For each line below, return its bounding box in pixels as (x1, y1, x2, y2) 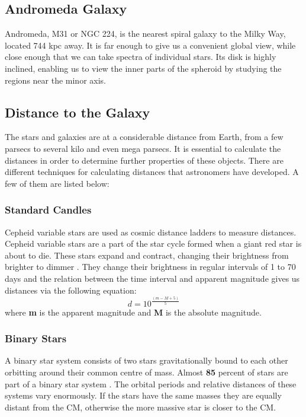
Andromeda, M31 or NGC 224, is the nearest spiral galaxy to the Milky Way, (5, 27, 286, 40)
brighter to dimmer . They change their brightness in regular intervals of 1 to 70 (5, 260, 296, 273)
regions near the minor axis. (5, 74, 106, 86)
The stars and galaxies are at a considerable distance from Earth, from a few (5, 130, 284, 143)
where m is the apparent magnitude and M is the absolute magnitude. (5, 305, 262, 318)
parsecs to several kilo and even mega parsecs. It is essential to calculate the (5, 142, 281, 154)
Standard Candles (5, 202, 92, 217)
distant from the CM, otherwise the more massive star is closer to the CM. (5, 400, 276, 413)
